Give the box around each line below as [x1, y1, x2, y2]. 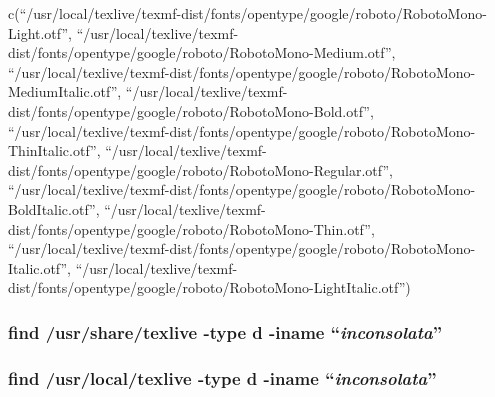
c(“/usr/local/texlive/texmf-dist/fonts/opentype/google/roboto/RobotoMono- [8, 3, 487, 23]
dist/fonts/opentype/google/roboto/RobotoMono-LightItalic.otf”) [8, 277, 411, 298]
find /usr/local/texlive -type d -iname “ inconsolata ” [8, 365, 437, 390]
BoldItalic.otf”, [8, 198, 100, 219]
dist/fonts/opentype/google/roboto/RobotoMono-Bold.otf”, [8, 100, 374, 121]
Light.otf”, [8, 22, 72, 43]
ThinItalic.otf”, [8, 140, 101, 161]
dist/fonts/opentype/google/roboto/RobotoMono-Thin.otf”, [8, 218, 375, 239]
